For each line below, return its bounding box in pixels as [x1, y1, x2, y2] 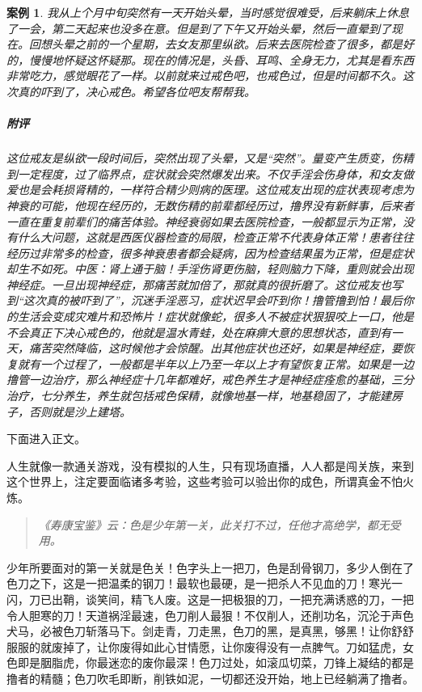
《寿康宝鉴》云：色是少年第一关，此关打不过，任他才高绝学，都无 [38, 516, 390, 533]
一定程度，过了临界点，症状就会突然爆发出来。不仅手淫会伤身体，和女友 [17, 165, 403, 182]
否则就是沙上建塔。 [28, 403, 131, 420]
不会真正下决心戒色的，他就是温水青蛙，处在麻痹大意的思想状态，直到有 [6, 323, 391, 340]
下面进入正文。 [6, 430, 86, 447]
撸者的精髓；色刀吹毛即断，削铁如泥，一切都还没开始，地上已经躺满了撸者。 [6, 669, 414, 686]
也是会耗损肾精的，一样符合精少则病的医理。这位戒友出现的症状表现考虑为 [17, 181, 414, 198]
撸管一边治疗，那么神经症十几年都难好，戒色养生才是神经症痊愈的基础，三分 [6, 371, 414, 388]
